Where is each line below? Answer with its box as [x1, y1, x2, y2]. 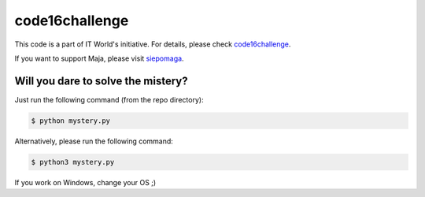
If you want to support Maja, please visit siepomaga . [14, 54, 184, 63]
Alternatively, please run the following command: [14, 136, 173, 146]
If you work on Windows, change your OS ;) [14, 177, 157, 187]
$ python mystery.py [31, 116, 110, 125]
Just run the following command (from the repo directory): [14, 95, 204, 104]
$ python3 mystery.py [31, 158, 115, 166]
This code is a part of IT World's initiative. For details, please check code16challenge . [14, 39, 291, 49]
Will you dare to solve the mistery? [14, 74, 188, 87]
